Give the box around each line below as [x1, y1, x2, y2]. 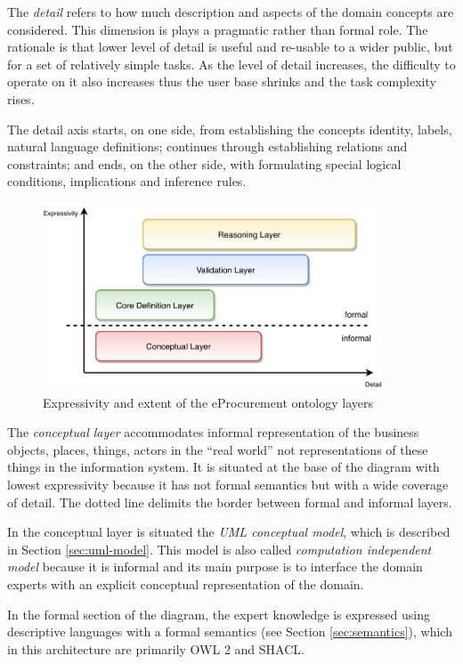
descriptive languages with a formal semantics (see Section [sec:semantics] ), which [7, 622, 452, 641]
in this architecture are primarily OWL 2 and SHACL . [7, 639, 305, 658]
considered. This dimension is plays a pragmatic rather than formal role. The [7, 20, 428, 38]
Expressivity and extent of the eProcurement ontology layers [43, 393, 373, 411]
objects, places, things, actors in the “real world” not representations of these [7, 440, 428, 458]
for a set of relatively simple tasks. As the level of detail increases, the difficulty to [7, 54, 456, 73]
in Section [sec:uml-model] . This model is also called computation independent [7, 539, 432, 558]
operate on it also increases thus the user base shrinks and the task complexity [7, 72, 436, 91]
